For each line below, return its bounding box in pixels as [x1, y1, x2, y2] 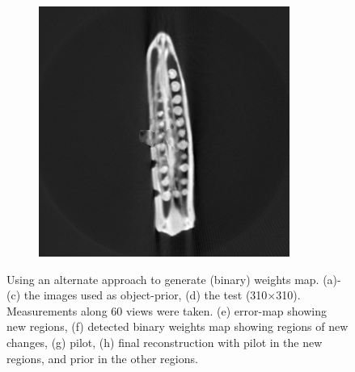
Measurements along [6, 302, 108, 319]
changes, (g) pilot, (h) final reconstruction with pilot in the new [6, 333, 323, 350]
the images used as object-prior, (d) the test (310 [23, 286, 268, 303]
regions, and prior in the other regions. [6, 349, 198, 366]
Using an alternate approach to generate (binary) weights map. [6, 270, 319, 287]
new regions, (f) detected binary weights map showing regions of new [6, 318, 349, 335]
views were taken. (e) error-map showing [125, 302, 327, 319]
